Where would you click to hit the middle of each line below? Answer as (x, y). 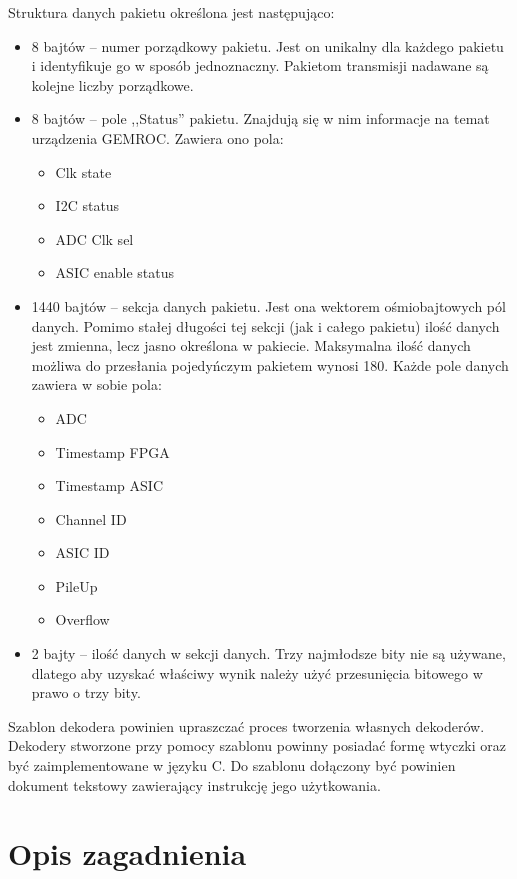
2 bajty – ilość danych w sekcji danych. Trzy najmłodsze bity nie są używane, (268, 653)
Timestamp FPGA (112, 451)
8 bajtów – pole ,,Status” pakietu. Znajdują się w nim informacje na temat (260, 118)
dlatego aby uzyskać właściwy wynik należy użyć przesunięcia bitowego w (257, 672)
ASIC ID (82, 552)
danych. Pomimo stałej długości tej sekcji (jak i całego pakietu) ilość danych (265, 325)
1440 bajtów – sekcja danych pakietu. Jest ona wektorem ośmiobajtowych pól (268, 305)
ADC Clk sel (94, 238)
